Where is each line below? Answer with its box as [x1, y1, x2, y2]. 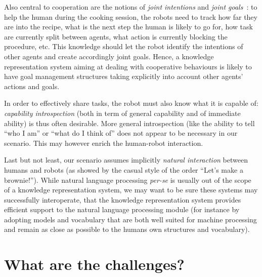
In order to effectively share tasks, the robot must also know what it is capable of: [4, 98, 258, 108]
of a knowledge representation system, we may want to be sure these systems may [4, 184, 258, 195]
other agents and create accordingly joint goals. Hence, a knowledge [4, 51, 214, 61]
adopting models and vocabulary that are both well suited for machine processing [4, 214, 257, 224]
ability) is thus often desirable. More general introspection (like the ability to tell [4, 117, 255, 128]
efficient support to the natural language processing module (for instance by [4, 204, 240, 215]
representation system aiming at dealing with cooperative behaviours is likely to [4, 61, 252, 71]
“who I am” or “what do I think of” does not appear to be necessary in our [4, 128, 238, 138]
